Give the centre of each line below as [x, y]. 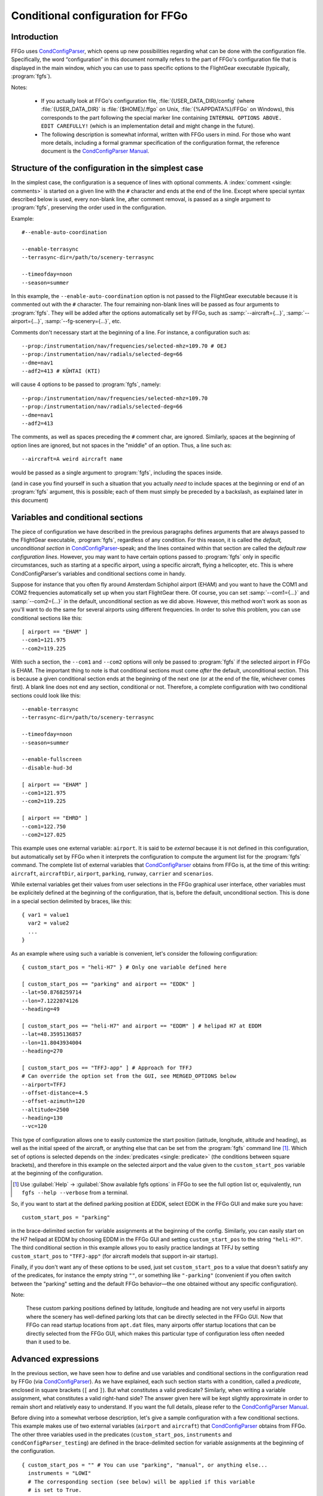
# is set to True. [55, 1490]
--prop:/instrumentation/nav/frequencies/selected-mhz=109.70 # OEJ [124, 346]
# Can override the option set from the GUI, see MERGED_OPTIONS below [129, 1076]
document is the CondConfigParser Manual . [95, 151]
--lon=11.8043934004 [52, 1042]
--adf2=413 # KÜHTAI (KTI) [61, 371]
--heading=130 [42, 1118]
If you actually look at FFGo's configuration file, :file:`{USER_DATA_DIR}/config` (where [148, 101]
